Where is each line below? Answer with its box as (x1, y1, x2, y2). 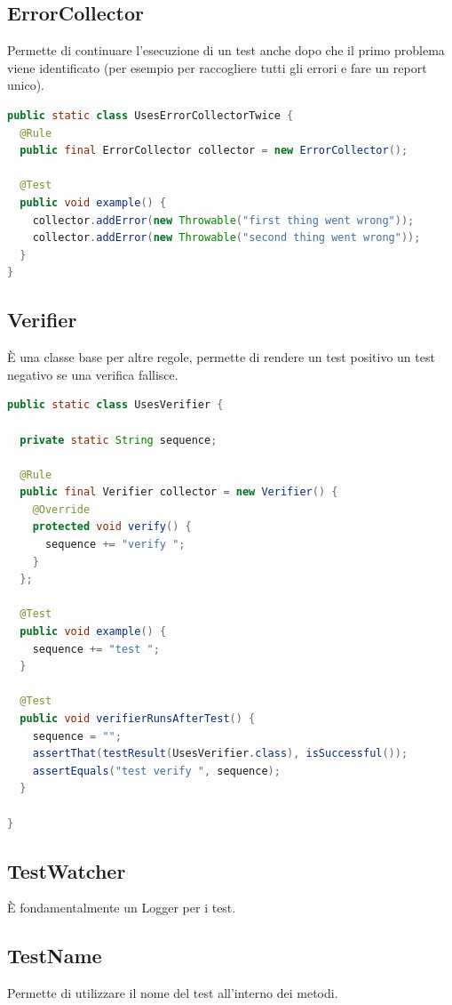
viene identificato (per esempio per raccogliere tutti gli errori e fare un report (7, 58, 427, 76)
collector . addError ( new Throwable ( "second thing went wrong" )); (32, 231, 421, 245)
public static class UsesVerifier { (7, 398, 224, 412)
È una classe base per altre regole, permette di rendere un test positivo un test (7, 348, 435, 366)
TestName (7, 942, 102, 969)
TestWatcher (7, 856, 126, 884)
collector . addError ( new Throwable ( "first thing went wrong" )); (32, 213, 415, 227)
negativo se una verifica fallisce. (7, 365, 178, 383)
